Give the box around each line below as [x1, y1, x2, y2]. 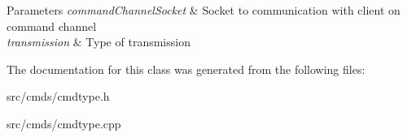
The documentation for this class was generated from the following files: [7, 60, 365, 77]
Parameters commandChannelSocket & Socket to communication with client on [7, 2, 400, 18]
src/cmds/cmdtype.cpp [7, 114, 121, 132]
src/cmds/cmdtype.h [7, 88, 110, 105]
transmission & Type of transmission [7, 33, 190, 50]
